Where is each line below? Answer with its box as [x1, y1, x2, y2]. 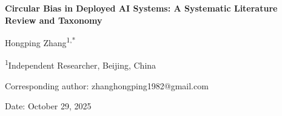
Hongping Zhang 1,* [5, 35, 76, 49]
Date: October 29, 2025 [5, 100, 92, 112]
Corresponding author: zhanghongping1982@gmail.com [5, 79, 209, 92]
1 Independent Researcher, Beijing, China [5, 57, 156, 72]
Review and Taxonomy [5, 13, 102, 26]
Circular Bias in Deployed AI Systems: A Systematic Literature [5, 2, 278, 14]
